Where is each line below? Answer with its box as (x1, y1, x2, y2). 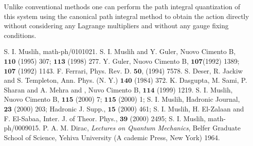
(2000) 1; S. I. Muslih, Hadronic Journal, (118, 94, 240, 104)
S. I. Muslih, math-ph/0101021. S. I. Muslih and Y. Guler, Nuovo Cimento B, (4, 46, 236, 56)
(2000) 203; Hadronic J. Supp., (14, 103, 106, 113)
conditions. (4, 30, 36, 40)
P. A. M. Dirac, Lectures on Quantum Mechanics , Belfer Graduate (43, 123, 241, 133)
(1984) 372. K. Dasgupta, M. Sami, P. (134, 75, 247, 85)
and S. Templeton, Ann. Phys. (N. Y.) (4, 75, 118, 85)
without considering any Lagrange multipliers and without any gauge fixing (4, 20, 229, 31)
